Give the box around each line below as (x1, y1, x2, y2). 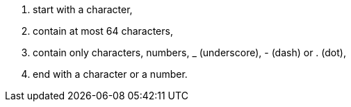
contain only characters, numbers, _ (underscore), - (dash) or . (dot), (33, 47, 346, 58)
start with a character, (33, 3, 133, 15)
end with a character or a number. (33, 68, 188, 80)
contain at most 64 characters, (33, 25, 173, 37)
